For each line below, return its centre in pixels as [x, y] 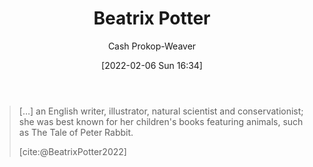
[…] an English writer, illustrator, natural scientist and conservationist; [161, 111]
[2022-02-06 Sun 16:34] [152, 65]
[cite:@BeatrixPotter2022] [72, 151]
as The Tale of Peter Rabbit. [76, 132]
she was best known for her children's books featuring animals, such [161, 121]
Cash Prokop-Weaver [152, 46]
